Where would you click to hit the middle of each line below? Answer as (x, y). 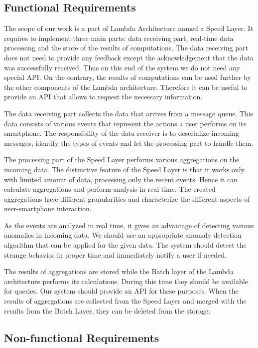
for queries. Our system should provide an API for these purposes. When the (121, 291)
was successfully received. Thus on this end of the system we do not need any (122, 67)
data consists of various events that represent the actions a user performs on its (125, 123)
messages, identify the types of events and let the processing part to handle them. (129, 143)
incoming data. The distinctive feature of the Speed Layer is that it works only (125, 169)
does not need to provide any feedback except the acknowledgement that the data (129, 57)
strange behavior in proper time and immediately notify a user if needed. (115, 254)
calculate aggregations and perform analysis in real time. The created (110, 189)
